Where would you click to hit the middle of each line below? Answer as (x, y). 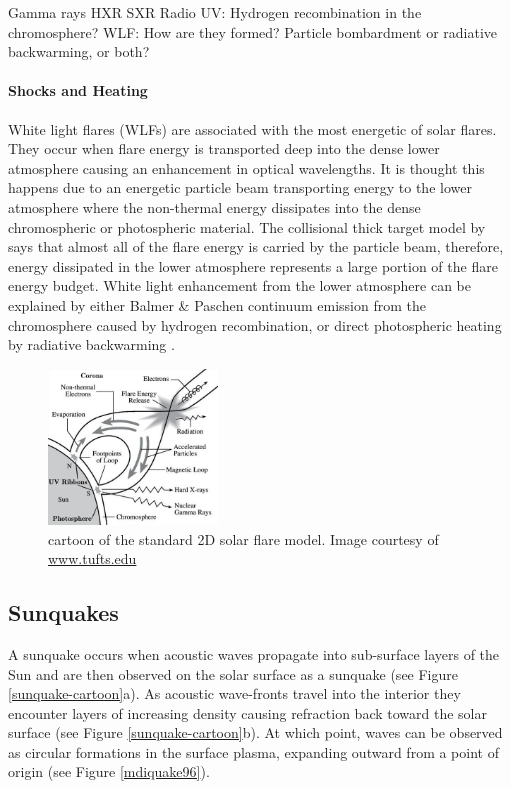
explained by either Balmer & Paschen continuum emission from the (217, 304)
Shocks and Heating (78, 90)
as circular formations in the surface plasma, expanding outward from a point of (253, 751)
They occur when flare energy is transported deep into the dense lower (224, 148)
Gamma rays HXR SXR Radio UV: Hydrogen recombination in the (215, 12)
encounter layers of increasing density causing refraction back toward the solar (247, 712)
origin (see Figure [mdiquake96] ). (109, 771)
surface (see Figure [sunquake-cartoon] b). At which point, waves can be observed (255, 732)
